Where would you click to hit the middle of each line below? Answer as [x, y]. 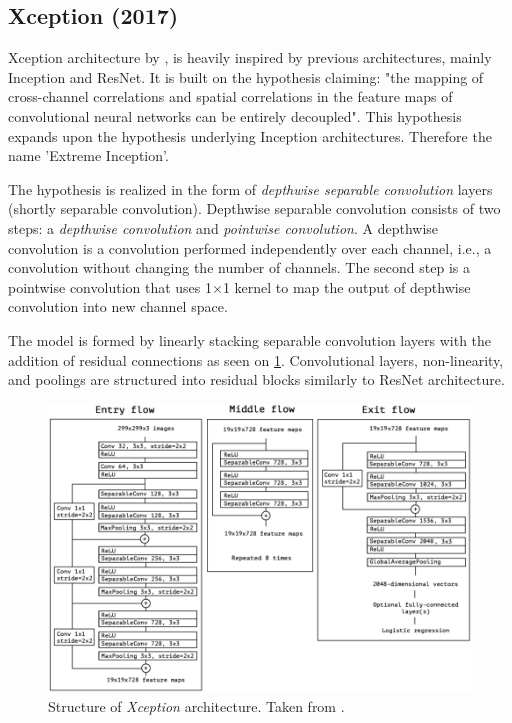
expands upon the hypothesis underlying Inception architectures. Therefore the [250, 135]
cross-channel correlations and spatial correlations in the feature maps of [230, 96]
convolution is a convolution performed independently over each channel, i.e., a [250, 247]
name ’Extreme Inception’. [88, 155]
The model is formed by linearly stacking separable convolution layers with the [250, 339]
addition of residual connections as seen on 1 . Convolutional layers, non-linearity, [256, 359]
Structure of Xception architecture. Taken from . [196, 706]
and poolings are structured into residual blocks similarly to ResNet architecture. [256, 379]
